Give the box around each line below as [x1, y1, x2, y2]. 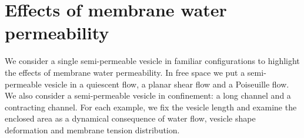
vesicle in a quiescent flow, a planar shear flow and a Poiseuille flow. [44, 78, 289, 90]
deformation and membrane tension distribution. [5, 123, 180, 136]
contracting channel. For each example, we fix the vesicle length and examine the [5, 100, 297, 113]
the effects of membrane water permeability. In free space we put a [5, 66, 245, 78]
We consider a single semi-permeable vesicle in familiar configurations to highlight [5, 55, 300, 67]
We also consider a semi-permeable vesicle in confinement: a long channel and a [5, 89, 291, 102]
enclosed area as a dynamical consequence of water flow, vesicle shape [5, 112, 256, 124]
